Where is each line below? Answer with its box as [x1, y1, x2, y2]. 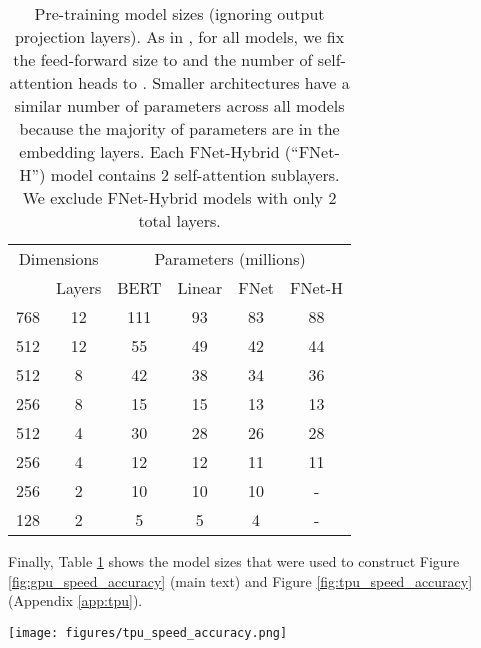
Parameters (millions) [154, 247, 306, 270]
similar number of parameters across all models [14, 94, 345, 117]
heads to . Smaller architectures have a [78, 71, 350, 94]
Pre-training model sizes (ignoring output [34, 2, 325, 25]
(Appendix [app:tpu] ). [8, 590, 143, 611]
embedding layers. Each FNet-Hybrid [19, 140, 280, 163]
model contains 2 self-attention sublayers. [50, 163, 340, 186]
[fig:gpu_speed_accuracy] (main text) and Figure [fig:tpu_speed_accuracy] [8, 570, 473, 591]
